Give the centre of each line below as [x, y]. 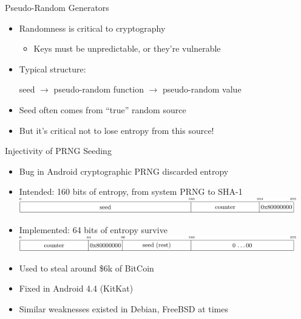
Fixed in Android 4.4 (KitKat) [76, 288]
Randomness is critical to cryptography [92, 28]
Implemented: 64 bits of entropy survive [93, 230]
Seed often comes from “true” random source [103, 109]
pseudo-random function [99, 89]
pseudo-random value [202, 89]
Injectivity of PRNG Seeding [58, 151]
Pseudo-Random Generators [57, 7]
